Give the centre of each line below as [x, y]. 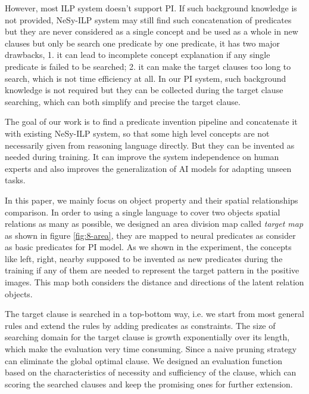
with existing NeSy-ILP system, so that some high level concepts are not [137, 133]
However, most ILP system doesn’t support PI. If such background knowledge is [151, 8]
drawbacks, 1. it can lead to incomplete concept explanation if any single [138, 55]
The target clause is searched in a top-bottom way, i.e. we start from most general [154, 314]
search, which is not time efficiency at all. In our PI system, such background [146, 78]
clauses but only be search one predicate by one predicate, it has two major [143, 43]
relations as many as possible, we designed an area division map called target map [154, 224]
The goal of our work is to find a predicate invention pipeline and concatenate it [151, 121]
